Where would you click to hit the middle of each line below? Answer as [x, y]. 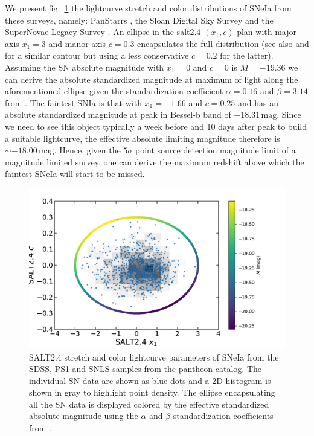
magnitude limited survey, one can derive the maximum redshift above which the [155, 162]
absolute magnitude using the [84, 416]
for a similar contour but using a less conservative [97, 55]
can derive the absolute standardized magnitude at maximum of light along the [152, 79]
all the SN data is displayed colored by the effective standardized [149, 404]
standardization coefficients [223, 416]
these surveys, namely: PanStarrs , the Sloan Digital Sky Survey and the [139, 20]
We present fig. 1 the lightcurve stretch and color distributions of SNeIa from [148, 8]
